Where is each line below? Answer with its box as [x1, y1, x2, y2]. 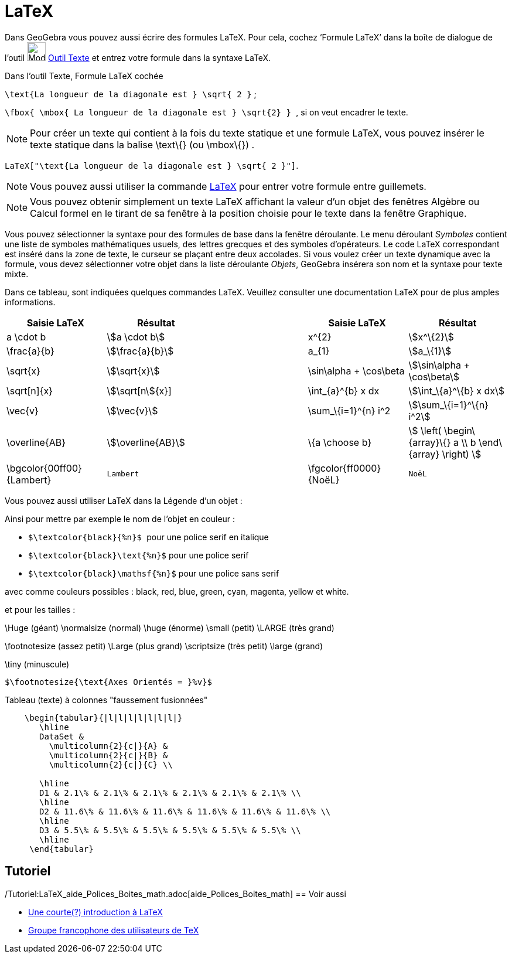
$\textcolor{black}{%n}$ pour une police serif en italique [28, 531, 269, 542]
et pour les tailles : [5, 604, 76, 615]
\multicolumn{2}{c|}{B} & [49, 750, 168, 760]
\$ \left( [408, 424, 442, 437]
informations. [5, 296, 56, 307]
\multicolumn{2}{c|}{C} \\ [49, 759, 173, 769]
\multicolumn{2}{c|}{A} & [49, 741, 168, 751]
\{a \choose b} [308, 436, 372, 448]
